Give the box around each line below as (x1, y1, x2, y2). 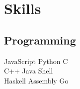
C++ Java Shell (4, 65, 53, 76)
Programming (4, 32, 76, 47)
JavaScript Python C (4, 55, 68, 66)
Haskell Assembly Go (4, 75, 69, 85)
